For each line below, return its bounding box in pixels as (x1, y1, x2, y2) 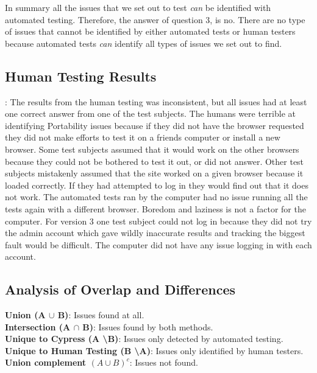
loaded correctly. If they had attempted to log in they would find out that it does (5, 178, 308, 191)
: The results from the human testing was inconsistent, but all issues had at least (5, 95, 307, 108)
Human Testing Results (5, 66, 157, 85)
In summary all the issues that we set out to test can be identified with (5, 1, 271, 13)
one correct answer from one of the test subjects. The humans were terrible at (5, 107, 296, 120)
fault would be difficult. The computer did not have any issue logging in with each (5, 238, 312, 251)
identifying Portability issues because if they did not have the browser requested (5, 119, 304, 131)
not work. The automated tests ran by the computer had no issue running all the (5, 190, 308, 203)
